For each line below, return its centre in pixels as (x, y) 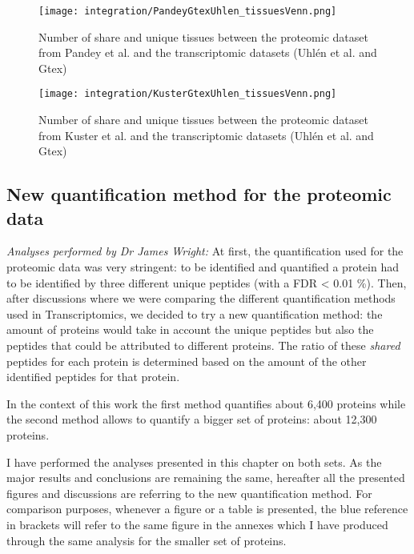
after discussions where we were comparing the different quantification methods (201, 298)
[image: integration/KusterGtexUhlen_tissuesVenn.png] (188, 94)
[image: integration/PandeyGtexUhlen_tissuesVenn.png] (188, 11)
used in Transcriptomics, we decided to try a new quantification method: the (195, 313)
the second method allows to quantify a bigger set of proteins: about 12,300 (192, 419)
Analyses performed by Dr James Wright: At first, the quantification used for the (205, 251)
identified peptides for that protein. (93, 377)
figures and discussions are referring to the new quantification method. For (189, 493)
